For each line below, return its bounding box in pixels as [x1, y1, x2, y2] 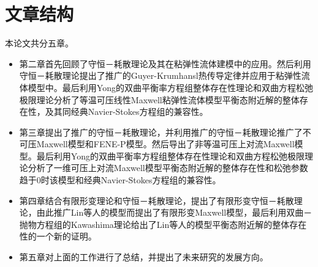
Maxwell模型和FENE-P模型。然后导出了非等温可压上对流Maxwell [36, 137, 295, 150]
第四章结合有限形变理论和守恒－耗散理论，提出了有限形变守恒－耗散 [19, 194, 294, 207]
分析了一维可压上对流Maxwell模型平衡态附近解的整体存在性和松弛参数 [28, 161, 308, 174]
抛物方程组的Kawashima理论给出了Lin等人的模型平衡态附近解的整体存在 [19, 218, 307, 230]
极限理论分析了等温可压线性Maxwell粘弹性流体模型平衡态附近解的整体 [19, 93, 300, 106]
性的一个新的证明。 [19, 230, 97, 243]
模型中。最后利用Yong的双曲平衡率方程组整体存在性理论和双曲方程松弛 [28, 81, 313, 93]
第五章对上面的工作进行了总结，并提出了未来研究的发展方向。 [19, 251, 268, 263]
